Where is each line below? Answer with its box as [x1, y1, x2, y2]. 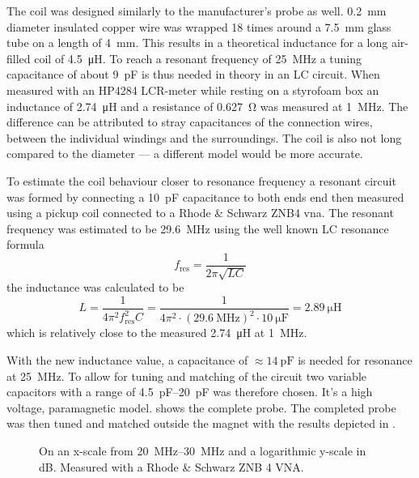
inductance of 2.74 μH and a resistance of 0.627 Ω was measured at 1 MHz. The [6, 97, 408, 114]
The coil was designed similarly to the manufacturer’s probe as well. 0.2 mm [6, 2, 387, 19]
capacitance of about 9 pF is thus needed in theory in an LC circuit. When [6, 66, 380, 83]
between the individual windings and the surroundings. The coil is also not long [6, 129, 402, 146]
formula [6, 236, 44, 253]
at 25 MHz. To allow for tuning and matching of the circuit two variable [6, 367, 367, 384]
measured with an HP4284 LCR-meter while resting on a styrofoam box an [6, 81, 379, 98]
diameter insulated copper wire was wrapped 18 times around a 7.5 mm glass [6, 18, 391, 35]
